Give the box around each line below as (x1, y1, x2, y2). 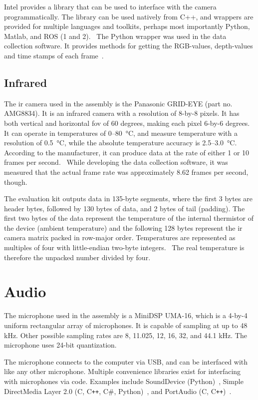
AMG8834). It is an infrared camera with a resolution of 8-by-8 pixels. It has (4, 108, 240, 118)
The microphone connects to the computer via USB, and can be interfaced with (4, 356, 248, 367)
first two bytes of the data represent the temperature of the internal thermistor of (4, 213, 254, 223)
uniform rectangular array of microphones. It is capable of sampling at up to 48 (4, 320, 248, 330)
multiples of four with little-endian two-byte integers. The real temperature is (4, 242, 245, 253)
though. (4, 176, 27, 187)
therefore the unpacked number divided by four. (4, 252, 151, 262)
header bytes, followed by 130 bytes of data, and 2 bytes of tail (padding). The (4, 203, 245, 213)
